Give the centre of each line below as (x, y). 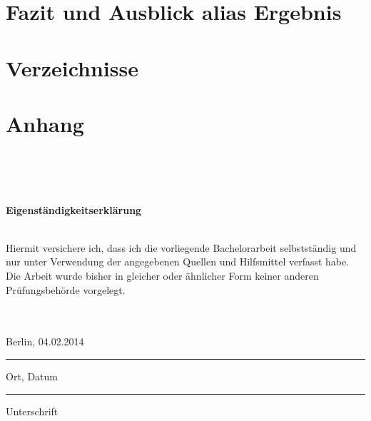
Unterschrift (32, 411)
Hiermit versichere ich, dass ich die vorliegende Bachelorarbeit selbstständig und (181, 247)
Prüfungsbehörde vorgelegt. (66, 289)
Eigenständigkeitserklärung (74, 209)
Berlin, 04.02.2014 (45, 341)
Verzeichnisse (72, 67)
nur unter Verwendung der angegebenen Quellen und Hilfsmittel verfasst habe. (178, 262)
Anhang (45, 123)
